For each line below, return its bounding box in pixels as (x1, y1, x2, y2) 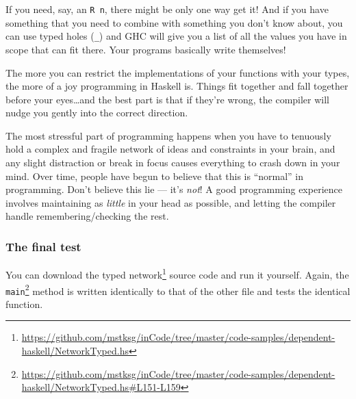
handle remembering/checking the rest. (5, 209, 169, 223)
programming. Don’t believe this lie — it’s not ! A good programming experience (5, 182, 342, 196)
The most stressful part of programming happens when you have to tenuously (5, 128, 331, 142)
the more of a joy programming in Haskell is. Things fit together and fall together (5, 79, 348, 93)
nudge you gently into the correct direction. (5, 105, 188, 120)
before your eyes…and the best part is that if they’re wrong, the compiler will (5, 92, 330, 106)
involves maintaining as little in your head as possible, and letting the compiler (5, 195, 336, 209)
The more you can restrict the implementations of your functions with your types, (5, 65, 350, 79)
